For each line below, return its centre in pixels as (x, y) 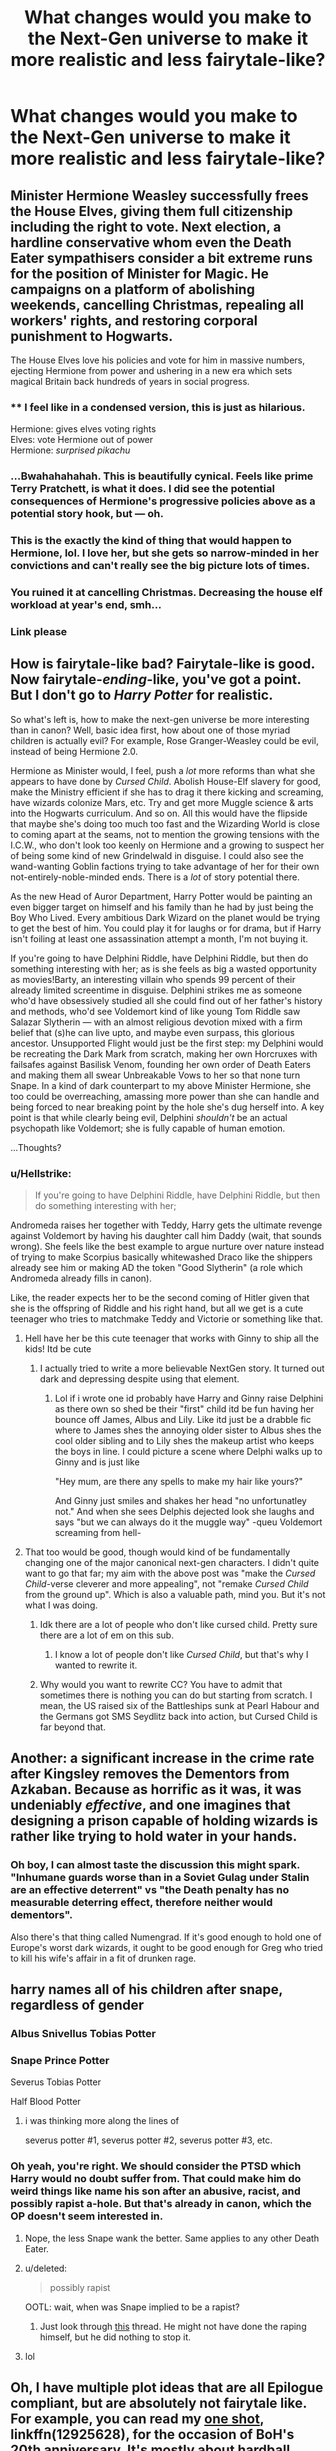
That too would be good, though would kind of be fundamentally (157, 1552)
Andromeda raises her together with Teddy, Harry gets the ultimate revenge (166, 1225)
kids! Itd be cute (58, 1349)
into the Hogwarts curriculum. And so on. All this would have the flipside (159, 813)
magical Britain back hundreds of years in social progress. (130, 381)
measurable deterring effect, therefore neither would (141, 1903)
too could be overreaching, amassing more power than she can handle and (165, 1096)
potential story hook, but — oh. (87, 514)
